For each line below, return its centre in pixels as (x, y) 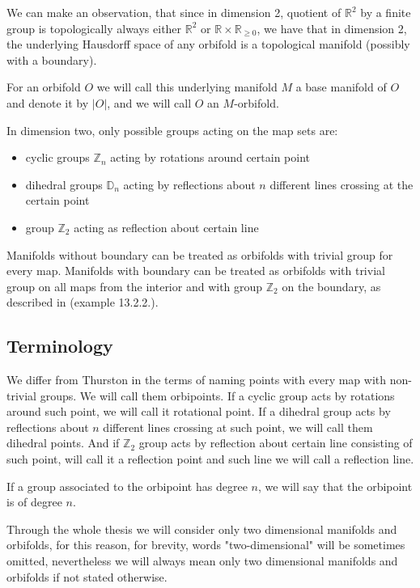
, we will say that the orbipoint (335, 486)
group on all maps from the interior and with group (135, 286)
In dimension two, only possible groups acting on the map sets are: (172, 130)
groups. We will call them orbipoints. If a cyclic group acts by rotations (217, 395)
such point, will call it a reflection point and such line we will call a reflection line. (210, 459)
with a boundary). (52, 59)
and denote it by (48, 102)
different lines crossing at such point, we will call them (238, 427)
